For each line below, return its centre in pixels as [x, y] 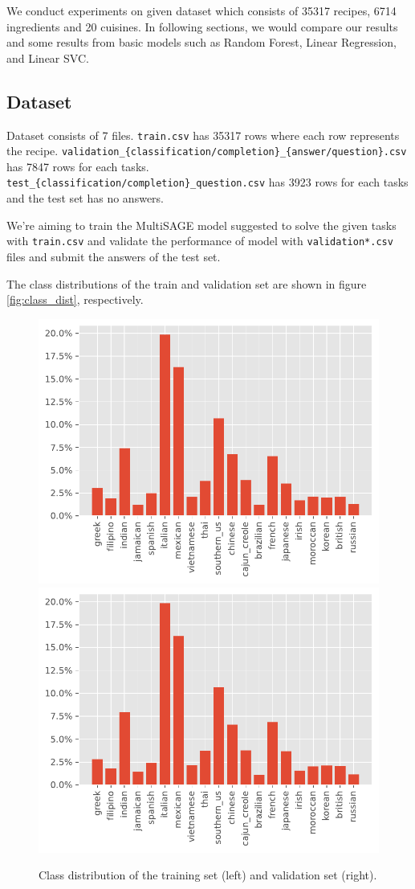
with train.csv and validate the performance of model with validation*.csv [200, 241]
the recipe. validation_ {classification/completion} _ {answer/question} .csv [207, 151]
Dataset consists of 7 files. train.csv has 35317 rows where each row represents [203, 135]
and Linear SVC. [48, 57]
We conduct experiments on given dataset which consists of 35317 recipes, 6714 [201, 10]
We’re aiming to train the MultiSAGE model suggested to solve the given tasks [201, 225]
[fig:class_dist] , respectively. [75, 299]
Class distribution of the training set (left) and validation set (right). [208, 875]
